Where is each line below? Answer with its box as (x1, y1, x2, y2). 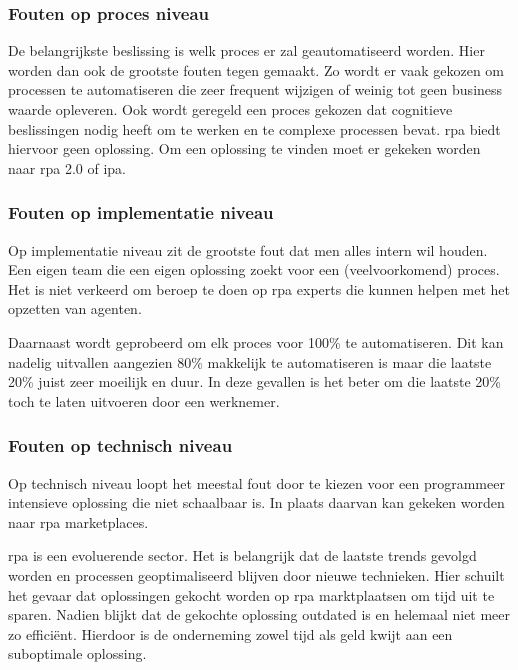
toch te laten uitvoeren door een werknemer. (8, 390, 280, 411)
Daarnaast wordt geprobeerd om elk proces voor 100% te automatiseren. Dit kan (8, 331, 504, 352)
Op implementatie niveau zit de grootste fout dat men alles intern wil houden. (8, 239, 488, 260)
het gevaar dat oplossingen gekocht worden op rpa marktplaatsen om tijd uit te (8, 584, 495, 605)
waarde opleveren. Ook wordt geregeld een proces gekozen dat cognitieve (8, 99, 453, 119)
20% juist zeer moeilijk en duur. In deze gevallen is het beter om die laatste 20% (8, 371, 502, 392)
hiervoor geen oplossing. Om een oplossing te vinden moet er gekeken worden (8, 138, 481, 159)
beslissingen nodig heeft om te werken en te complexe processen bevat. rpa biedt (8, 118, 501, 139)
